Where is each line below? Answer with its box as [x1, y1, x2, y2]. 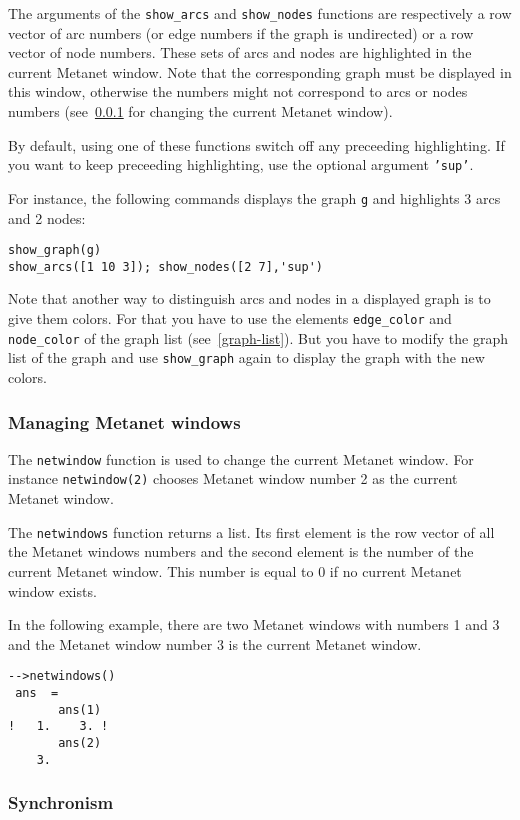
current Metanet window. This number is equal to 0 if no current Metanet [8, 560, 462, 581]
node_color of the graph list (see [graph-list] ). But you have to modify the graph [8, 327, 508, 348]
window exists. [8, 580, 97, 601]
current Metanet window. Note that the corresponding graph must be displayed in [8, 61, 512, 82]
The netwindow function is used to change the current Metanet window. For [8, 448, 474, 469]
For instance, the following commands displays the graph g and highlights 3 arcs [8, 187, 501, 208]
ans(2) [58, 735, 102, 750]
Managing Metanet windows [8, 409, 241, 434]
